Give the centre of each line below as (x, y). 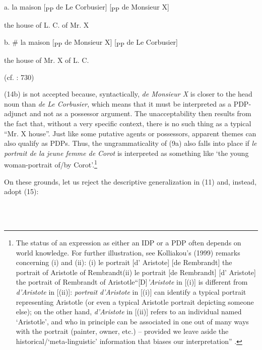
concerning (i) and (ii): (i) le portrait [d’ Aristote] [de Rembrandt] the (124, 262)
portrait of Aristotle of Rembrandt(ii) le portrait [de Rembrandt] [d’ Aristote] (136, 272)
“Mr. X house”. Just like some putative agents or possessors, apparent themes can (130, 133)
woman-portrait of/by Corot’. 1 (51, 164)
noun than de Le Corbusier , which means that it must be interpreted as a (118, 103)
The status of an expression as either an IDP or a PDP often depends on (128, 242)
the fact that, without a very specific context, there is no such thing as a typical (128, 123)
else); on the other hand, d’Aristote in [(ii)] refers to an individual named (129, 312)
